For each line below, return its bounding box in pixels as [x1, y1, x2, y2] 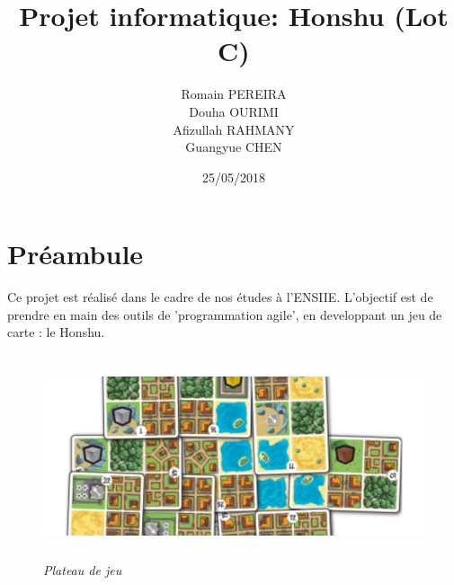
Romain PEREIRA [181, 84, 287, 103]
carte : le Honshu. [7, 323, 105, 341]
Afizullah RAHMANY [173, 120, 295, 138]
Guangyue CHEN [185, 137, 282, 156]
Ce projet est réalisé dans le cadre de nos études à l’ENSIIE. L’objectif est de [7, 288, 433, 306]
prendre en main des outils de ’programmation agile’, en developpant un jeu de [7, 305, 442, 324]
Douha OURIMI [189, 102, 279, 120]
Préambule [7, 235, 144, 272]
